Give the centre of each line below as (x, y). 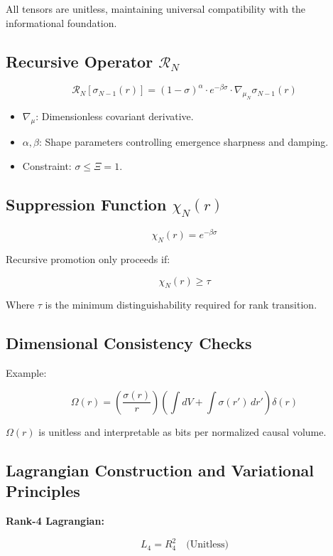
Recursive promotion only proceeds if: (88, 259)
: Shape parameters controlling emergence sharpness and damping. (184, 142)
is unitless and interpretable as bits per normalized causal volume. (182, 431)
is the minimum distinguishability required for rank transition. (181, 305)
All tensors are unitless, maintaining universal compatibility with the (156, 9)
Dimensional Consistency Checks (129, 343)
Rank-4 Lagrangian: (55, 521)
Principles (43, 491)
